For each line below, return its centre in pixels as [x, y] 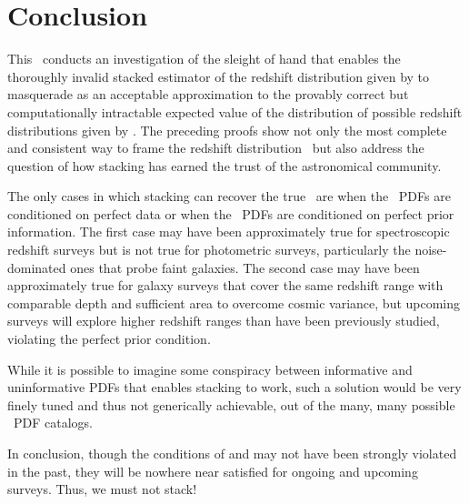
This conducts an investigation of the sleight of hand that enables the [204, 59]
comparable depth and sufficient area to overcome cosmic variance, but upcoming [234, 302]
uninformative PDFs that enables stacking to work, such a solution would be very [234, 387]
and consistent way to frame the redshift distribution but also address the [216, 148]
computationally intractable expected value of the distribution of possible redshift [235, 111]
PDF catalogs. [53, 423]
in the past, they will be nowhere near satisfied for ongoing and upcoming [213, 471]
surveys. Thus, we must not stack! [102, 489]
